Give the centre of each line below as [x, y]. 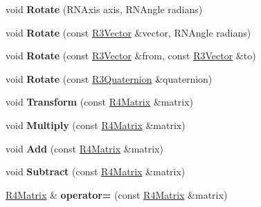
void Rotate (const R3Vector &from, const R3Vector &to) [131, 56]
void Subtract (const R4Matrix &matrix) [96, 171]
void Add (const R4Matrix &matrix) [84, 148]
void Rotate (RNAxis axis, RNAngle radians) [104, 9]
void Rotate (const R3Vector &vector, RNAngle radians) [128, 32]
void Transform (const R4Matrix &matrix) [99, 102]
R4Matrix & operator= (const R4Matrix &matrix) [117, 194]
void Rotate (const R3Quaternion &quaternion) [109, 78]
